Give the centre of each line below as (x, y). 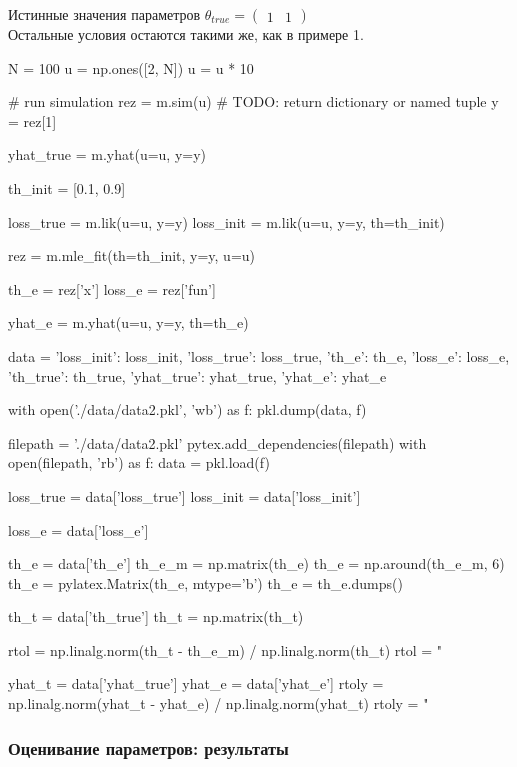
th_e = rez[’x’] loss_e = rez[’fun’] (112, 288)
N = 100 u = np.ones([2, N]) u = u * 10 (131, 67)
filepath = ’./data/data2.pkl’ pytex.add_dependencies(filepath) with (217, 442)
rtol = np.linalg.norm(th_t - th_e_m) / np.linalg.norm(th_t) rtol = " (225, 649)
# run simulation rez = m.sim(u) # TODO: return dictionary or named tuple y (253, 101)
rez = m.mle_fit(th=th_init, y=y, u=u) (132, 255)
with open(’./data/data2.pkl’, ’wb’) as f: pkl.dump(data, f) (187, 409)
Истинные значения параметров (104, 14)
